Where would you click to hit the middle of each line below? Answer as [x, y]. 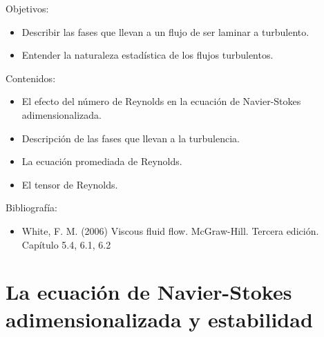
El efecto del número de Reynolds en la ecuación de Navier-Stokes [161, 101]
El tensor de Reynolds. [70, 184]
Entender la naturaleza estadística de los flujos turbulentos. [147, 55]
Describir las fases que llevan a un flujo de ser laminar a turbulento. [165, 31]
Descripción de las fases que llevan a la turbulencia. [131, 138]
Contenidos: [31, 78]
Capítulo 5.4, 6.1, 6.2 [66, 244]
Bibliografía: [31, 208]
